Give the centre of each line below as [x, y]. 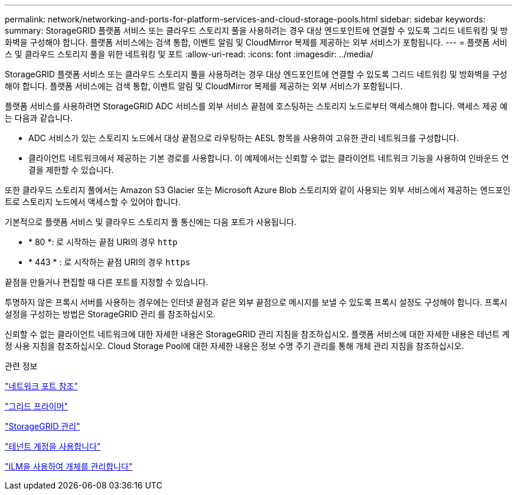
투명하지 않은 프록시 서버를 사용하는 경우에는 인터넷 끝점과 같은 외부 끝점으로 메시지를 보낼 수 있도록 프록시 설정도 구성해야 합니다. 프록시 [256, 302]
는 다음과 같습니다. [39, 118]
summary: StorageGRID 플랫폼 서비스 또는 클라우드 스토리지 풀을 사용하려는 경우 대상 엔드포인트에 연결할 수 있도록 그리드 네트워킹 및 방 [256, 30]
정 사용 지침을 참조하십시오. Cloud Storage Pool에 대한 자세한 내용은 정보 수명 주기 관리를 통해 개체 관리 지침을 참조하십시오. [235, 346]
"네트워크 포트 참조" [41, 386]
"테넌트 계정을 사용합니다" [53, 446]
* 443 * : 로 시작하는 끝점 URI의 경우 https [109, 262]
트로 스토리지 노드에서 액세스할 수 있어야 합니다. [93, 202]
